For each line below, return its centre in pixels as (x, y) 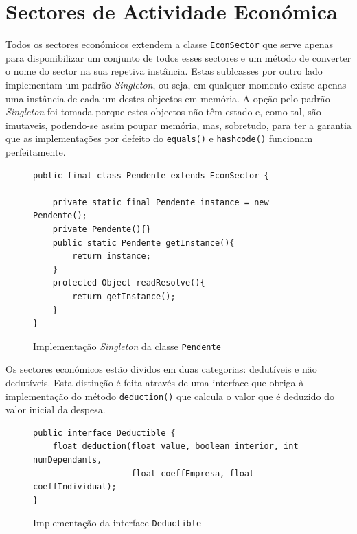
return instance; (112, 256)
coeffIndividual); (75, 487)
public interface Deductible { (104, 433)
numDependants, (68, 460)
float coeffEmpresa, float (193, 473)
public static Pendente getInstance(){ (143, 243)
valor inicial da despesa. (56, 409)
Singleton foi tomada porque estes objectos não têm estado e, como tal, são (163, 112)
